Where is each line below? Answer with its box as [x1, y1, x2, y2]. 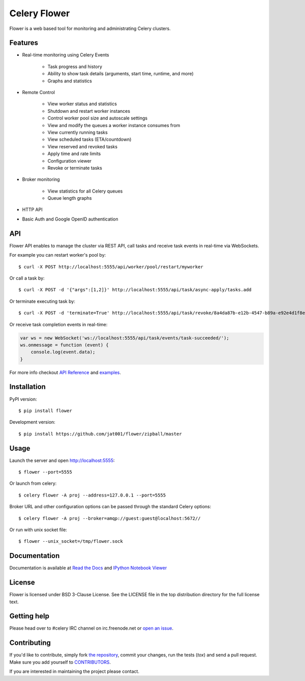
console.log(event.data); [30, 349, 96, 355]
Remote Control [22, 89, 55, 96]
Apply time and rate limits [47, 150, 101, 157]
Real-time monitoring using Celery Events [22, 52, 109, 58]
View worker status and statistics [47, 101, 117, 107]
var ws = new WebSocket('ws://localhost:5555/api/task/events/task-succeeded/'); [20, 335, 230, 340]
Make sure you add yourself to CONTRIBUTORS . [9, 659, 111, 665]
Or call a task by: [9, 275, 45, 281]
